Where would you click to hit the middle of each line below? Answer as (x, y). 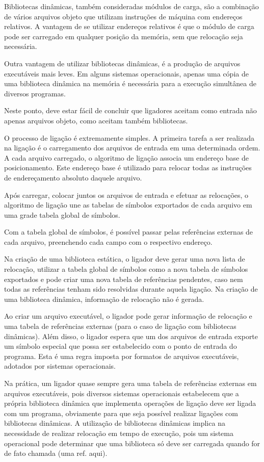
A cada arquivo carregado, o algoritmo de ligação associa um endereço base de (126, 157)
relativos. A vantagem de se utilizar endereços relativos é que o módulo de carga (129, 26)
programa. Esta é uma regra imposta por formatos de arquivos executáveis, (122, 356)
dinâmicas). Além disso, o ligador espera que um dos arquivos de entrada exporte (131, 336)
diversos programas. (35, 93)
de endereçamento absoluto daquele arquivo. (73, 177)
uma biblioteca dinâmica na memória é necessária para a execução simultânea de (130, 83)
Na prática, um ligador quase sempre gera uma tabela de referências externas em (130, 383)
